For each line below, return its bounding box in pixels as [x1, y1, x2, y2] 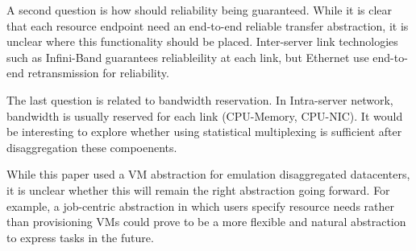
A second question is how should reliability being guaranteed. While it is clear [6, 2, 393, 18]
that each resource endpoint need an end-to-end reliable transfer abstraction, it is [6, 17, 409, 34]
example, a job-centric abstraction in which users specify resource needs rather [6, 197, 394, 214]
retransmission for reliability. [27, 64, 169, 81]
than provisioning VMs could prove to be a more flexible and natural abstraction [6, 213, 406, 230]
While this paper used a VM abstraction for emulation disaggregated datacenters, [6, 166, 410, 183]
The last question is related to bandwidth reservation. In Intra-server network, [6, 91, 393, 108]
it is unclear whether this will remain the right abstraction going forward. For [6, 181, 390, 198]
